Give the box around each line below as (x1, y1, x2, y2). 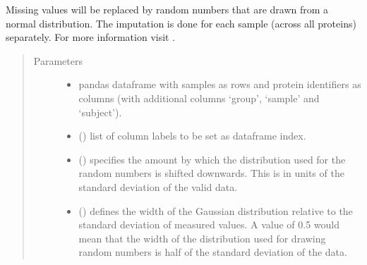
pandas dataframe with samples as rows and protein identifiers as (78, 77, 361, 92)
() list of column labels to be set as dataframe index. (78, 128, 306, 143)
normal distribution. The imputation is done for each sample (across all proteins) (6, 16, 356, 30)
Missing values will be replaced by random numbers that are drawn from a (6, 2, 329, 16)
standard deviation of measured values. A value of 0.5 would (78, 217, 339, 232)
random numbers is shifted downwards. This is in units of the (78, 166, 344, 180)
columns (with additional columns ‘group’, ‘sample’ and (78, 90, 320, 105)
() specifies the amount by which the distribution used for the (78, 152, 346, 166)
